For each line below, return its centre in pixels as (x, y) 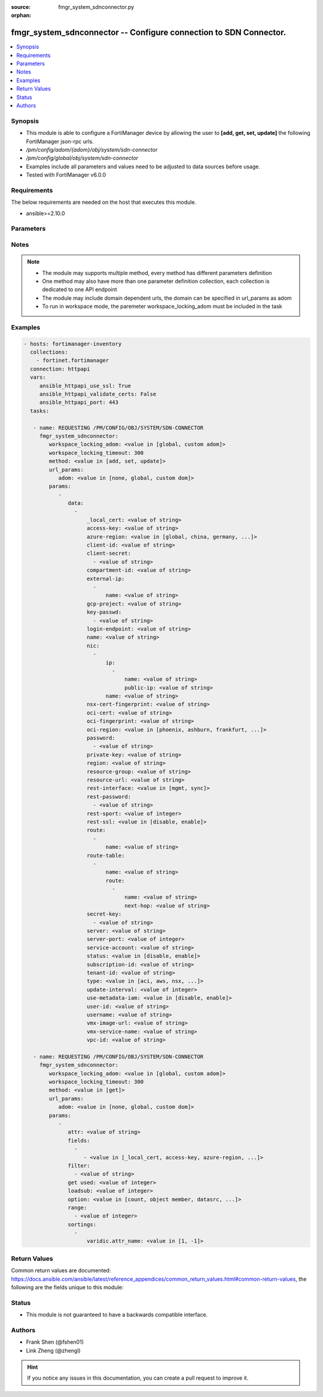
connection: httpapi (60, 369)
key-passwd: (104, 612)
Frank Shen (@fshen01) (55, 1342)
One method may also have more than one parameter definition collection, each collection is (156, 281)
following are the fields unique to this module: (67, 1287)
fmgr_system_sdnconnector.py (96, 7)
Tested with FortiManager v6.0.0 (66, 175)
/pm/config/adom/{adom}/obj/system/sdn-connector (92, 149)
